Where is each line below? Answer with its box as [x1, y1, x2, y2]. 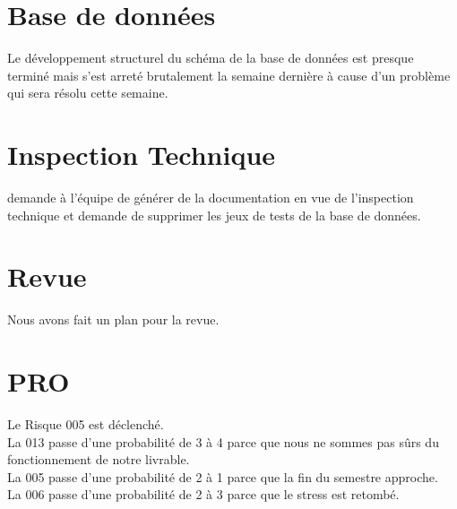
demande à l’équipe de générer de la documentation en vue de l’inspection [7, 188, 414, 207]
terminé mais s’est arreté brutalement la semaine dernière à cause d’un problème [7, 65, 451, 84]
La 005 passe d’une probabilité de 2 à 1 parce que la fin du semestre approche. [7, 467, 438, 486]
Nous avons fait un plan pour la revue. [7, 310, 220, 329]
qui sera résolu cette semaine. [7, 83, 168, 102]
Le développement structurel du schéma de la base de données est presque [7, 48, 414, 67]
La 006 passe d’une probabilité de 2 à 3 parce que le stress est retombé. [7, 485, 400, 504]
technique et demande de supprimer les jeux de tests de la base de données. [7, 205, 421, 224]
